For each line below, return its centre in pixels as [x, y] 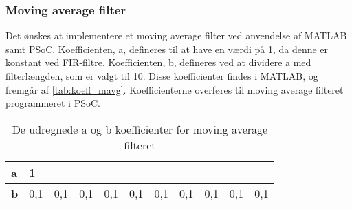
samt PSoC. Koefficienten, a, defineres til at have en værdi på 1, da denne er [167, 49]
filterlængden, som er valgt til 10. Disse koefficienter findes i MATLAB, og [162, 76]
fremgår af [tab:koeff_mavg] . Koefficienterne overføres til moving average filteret [175, 89]
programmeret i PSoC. [53, 103]
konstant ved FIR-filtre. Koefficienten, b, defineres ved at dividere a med [158, 62]
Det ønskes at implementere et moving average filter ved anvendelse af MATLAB [176, 35]
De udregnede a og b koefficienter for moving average [140, 129]
